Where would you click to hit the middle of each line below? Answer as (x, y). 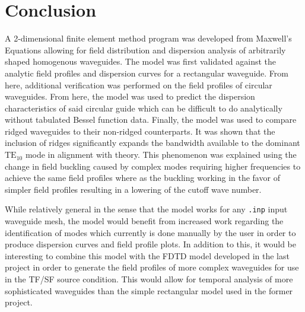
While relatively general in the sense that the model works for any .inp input (146, 209)
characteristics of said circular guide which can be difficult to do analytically (144, 108)
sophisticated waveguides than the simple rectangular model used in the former (149, 290)
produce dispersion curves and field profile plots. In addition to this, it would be (150, 244)
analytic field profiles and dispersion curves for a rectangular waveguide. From (147, 73)
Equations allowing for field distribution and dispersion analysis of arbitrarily (145, 50)
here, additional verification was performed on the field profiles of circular (139, 85)
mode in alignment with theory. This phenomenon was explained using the (161, 155)
